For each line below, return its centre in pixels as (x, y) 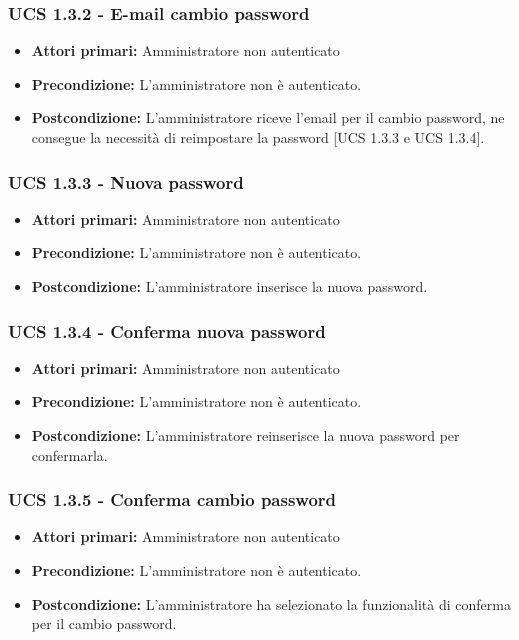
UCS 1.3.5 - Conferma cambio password (172, 499)
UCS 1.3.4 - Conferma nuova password (167, 330)
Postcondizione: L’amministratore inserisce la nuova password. (229, 286)
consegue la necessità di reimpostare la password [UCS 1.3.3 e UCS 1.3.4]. (258, 137)
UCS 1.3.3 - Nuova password (126, 181)
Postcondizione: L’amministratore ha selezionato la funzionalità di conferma (271, 603)
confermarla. (69, 454)
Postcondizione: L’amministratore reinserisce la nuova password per (245, 435)
